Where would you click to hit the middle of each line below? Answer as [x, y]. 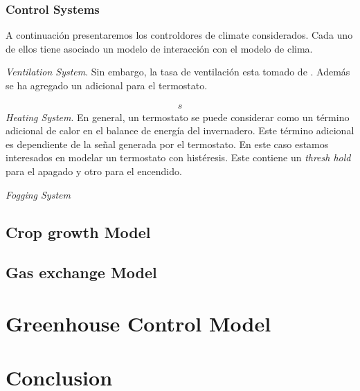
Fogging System [38, 194]
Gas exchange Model [81, 272]
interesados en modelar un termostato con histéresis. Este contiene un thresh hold [178, 157]
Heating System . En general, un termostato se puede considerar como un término [178, 117]
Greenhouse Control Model [138, 323]
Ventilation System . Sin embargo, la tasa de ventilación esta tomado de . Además [178, 72]
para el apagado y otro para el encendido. [94, 171]
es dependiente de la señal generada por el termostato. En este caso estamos [167, 144]
